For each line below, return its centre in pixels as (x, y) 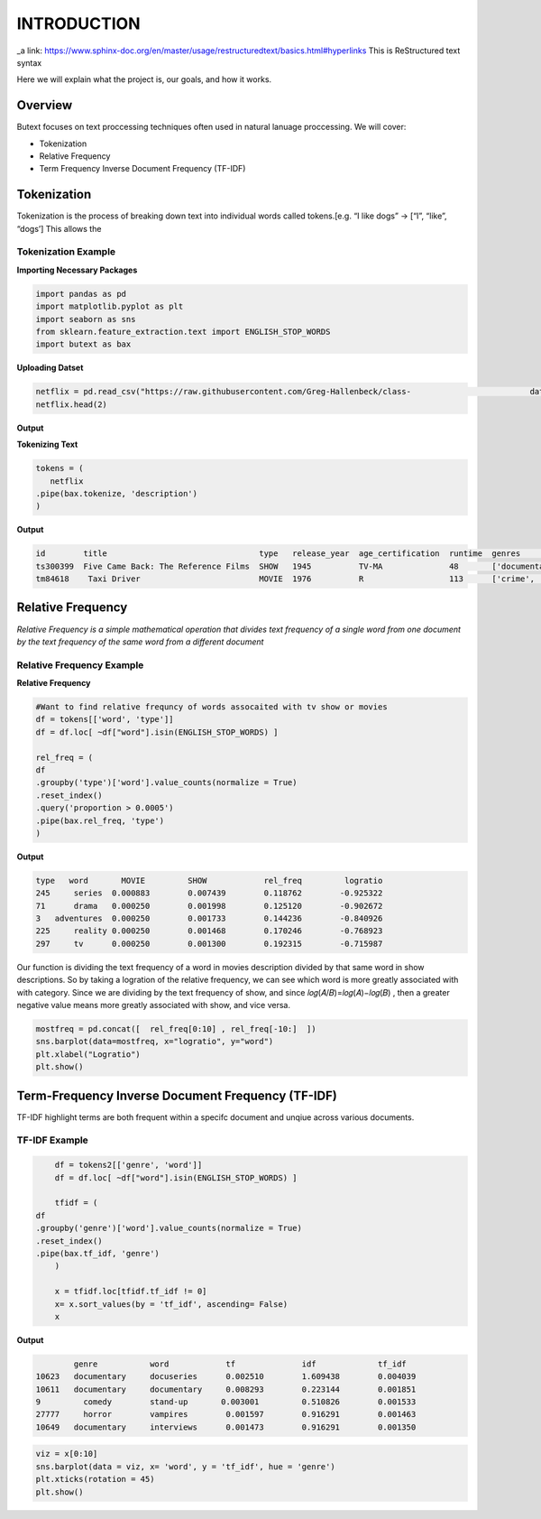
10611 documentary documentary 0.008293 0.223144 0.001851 (226, 1389)
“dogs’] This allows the (59, 228)
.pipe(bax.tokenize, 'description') (117, 493)
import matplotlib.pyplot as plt (110, 306)
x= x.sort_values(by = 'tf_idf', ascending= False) (171, 1304)
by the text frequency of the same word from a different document (140, 642)
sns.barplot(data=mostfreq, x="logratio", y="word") (155, 1042)
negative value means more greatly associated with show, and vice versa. (153, 1005)
